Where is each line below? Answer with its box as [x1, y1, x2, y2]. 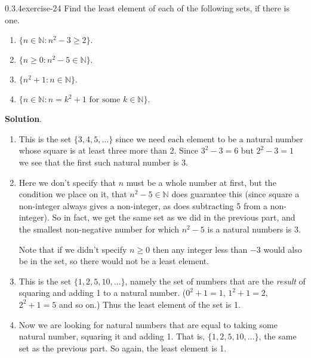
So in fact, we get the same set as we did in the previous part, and [52, 211, 295, 224]
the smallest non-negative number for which [19, 222, 179, 235]
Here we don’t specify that [19, 176, 116, 188]
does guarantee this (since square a [171, 188, 300, 200]
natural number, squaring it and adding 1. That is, [19, 330, 205, 342]
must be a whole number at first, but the [126, 176, 276, 188]
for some [89, 96, 121, 105]
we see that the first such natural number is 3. [19, 155, 188, 168]
